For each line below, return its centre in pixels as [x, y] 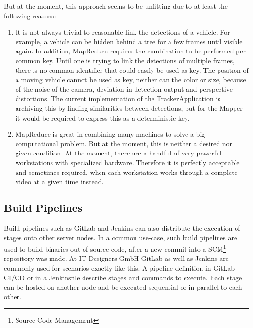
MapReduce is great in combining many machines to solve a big [110, 134]
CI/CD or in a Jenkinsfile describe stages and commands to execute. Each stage [123, 277]
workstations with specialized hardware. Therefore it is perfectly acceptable [127, 162]
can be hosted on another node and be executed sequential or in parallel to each [123, 287]
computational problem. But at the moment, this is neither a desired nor [124, 143]
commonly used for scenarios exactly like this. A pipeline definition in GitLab [119, 268]
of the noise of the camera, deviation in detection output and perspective [124, 89]
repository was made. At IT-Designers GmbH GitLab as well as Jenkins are [117, 258]
